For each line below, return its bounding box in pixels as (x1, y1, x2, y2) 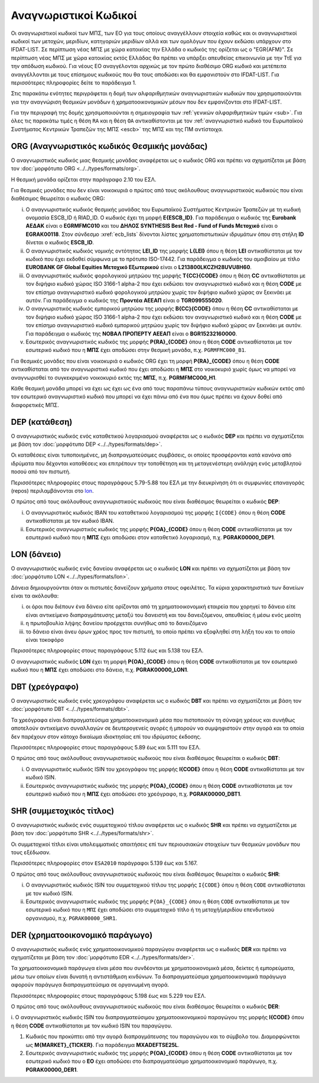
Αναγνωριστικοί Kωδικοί (11, 9, 137, 22)
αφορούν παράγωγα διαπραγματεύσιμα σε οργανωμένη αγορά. (11, 981, 170, 988)
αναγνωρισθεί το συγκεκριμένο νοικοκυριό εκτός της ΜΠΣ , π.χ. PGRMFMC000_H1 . (11, 374, 217, 381)
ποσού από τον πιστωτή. (11, 468, 71, 476)
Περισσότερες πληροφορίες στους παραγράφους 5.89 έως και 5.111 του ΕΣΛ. (11, 743, 201, 751)
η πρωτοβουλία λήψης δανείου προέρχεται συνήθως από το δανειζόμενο (25, 620, 208, 627)
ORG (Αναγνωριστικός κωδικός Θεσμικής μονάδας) (11, 141, 208, 151)
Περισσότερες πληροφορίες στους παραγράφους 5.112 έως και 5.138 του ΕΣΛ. (11, 647, 204, 654)
